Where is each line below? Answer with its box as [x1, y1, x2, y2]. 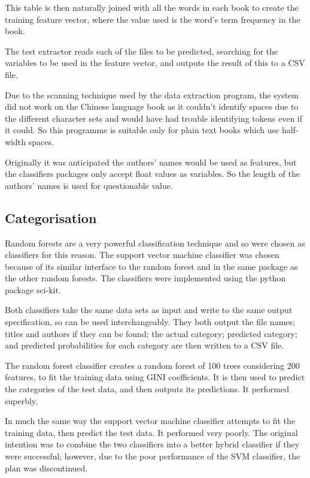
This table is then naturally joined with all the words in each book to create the [5, 1, 299, 13]
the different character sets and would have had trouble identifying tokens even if [5, 112, 302, 124]
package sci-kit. [5, 283, 61, 296]
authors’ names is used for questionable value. [5, 179, 173, 191]
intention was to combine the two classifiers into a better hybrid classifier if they [5, 438, 300, 450]
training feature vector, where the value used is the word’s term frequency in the [5, 13, 300, 25]
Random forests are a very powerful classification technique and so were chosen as [5, 236, 305, 249]
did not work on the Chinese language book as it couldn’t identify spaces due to [5, 100, 299, 113]
